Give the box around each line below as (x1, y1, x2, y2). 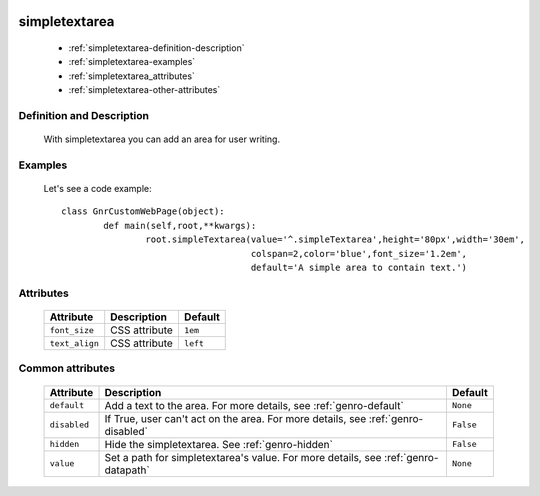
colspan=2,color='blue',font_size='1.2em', (250, 248, 468, 259)
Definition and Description (18, 108, 150, 122)
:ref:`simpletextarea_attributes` (68, 70, 195, 82)
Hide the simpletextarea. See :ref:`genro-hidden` (104, 437, 334, 451)
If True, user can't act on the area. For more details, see (104, 411, 367, 425)
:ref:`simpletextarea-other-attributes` (68, 84, 221, 96)
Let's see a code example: (43, 183, 152, 195)
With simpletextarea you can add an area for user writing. (43, 133, 280, 145)
